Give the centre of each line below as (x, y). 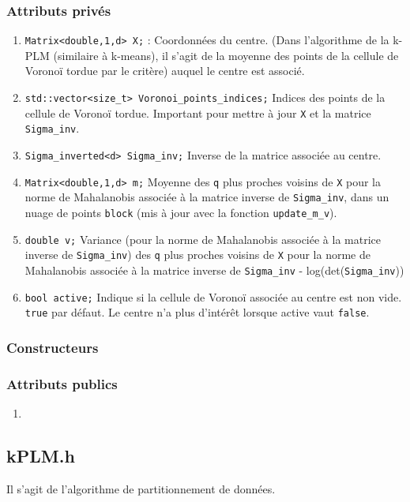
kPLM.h (41, 455)
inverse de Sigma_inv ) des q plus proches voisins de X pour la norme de (197, 255)
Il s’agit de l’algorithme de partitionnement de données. (141, 488)
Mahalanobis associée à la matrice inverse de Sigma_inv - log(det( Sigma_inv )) (214, 270)
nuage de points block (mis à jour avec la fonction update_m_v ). (181, 212)
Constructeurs (53, 347)
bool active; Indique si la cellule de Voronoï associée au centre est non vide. (213, 296)
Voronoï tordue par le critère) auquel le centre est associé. (165, 71)
